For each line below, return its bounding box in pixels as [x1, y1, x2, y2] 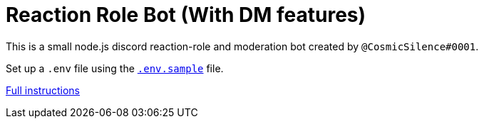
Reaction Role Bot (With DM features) [6, 3, 366, 27]
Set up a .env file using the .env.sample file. [6, 62, 224, 74]
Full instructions [6, 84, 80, 96]
